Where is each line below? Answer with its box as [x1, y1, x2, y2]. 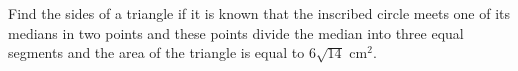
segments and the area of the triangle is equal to [8, 42, 305, 63]
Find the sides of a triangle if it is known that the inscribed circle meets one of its [8, 3, 511, 23]
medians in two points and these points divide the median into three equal [8, 22, 464, 43]
